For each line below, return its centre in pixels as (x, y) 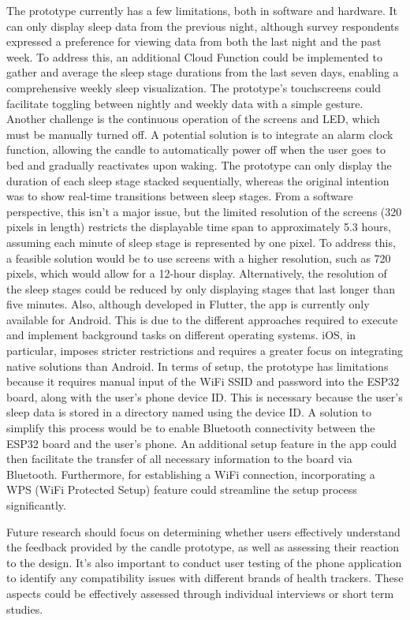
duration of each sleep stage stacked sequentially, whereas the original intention (198, 180)
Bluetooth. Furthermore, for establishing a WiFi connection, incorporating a (191, 474)
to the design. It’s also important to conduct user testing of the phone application (204, 562)
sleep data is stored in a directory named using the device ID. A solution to (189, 412)
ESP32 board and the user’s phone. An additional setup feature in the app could (202, 443)
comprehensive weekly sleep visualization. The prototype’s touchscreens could (194, 87)
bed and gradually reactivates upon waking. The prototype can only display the (199, 164)
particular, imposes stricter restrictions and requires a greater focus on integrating (205, 351)
